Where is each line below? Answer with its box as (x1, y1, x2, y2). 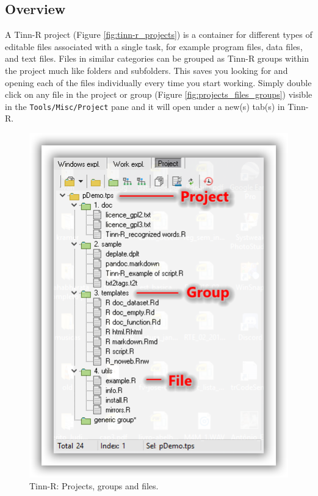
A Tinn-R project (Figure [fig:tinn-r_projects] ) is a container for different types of (5, 28, 313, 41)
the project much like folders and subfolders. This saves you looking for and (5, 64, 288, 76)
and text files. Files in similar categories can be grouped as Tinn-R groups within (5, 52, 309, 65)
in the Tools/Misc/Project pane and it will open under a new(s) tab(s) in (5, 100, 285, 112)
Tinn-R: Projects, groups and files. (29, 480, 159, 492)
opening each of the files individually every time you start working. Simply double (5, 76, 312, 89)
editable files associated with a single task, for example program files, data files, (5, 40, 303, 53)
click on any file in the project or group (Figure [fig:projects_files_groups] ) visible (5, 88, 313, 101)
